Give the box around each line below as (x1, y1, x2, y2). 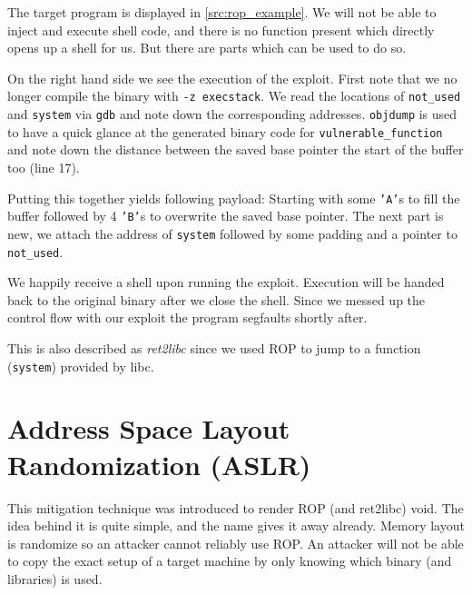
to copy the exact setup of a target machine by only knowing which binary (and (7, 551, 452, 570)
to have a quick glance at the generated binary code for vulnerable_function (7, 122, 443, 141)
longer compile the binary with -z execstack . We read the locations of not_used (7, 86, 461, 105)
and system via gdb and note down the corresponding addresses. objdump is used (7, 104, 457, 124)
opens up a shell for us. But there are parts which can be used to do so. (7, 38, 407, 57)
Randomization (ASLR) (7, 445, 311, 482)
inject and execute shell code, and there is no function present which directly (7, 20, 435, 39)
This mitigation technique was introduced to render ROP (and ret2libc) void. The (7, 498, 464, 517)
